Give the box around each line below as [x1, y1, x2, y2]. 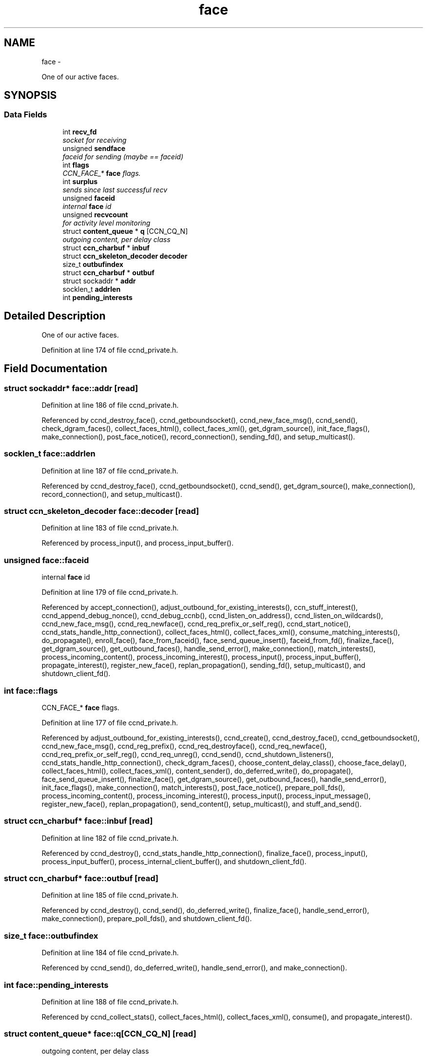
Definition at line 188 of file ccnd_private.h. [41, 997, 179, 1006]
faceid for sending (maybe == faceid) [62, 152, 183, 161]
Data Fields [4, 110, 47, 120]
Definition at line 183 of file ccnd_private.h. [41, 524, 179, 532]
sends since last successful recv [62, 185, 168, 194]
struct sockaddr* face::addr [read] [4, 383, 138, 393]
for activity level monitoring [62, 218, 151, 227]
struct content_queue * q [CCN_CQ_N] [62, 227, 188, 235]
